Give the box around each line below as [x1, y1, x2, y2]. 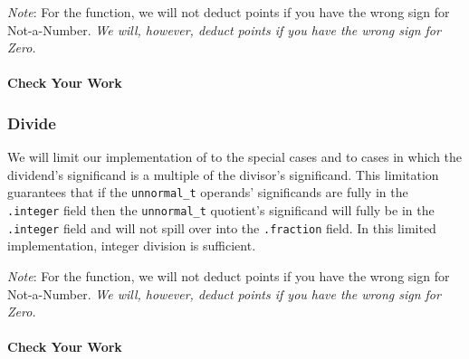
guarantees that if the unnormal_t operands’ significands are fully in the [7, 183, 408, 202]
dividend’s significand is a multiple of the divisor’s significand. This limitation [7, 165, 439, 184]
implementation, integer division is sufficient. [7, 236, 256, 255]
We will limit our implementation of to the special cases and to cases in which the [7, 147, 463, 166]
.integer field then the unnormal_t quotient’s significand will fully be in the [7, 201, 435, 220]
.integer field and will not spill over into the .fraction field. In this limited [7, 218, 436, 237]
